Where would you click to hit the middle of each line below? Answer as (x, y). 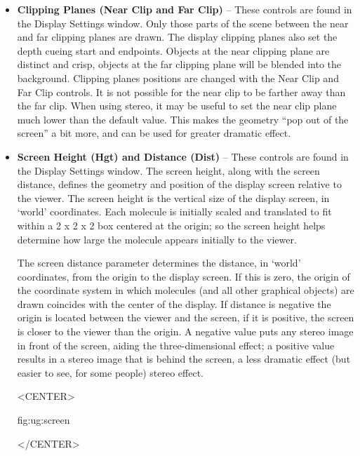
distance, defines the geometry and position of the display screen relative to (179, 184)
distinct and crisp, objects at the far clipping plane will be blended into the (179, 64)
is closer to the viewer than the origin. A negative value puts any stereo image (185, 331)
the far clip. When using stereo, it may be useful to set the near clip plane (177, 106)
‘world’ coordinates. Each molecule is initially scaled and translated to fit (174, 212)
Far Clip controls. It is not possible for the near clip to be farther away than (181, 92)
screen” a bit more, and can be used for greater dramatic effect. (154, 133)
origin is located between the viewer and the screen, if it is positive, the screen (186, 317)
